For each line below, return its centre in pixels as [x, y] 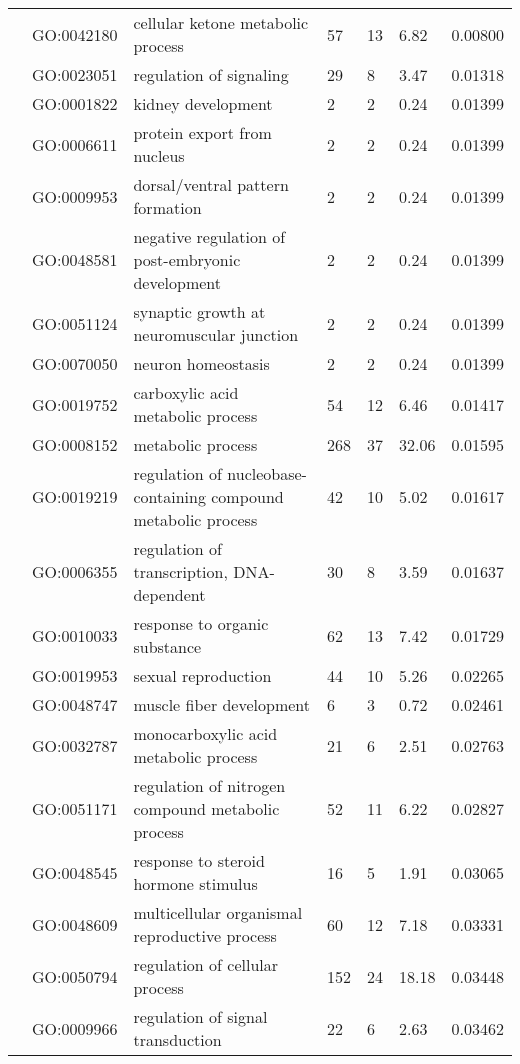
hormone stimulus [195, 883]
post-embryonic [187, 259]
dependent [169, 594]
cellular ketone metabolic [221, 22]
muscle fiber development [222, 704]
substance [167, 646]
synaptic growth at [199, 311]
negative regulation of [209, 236]
